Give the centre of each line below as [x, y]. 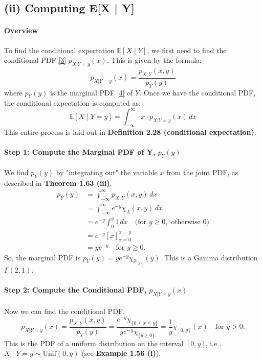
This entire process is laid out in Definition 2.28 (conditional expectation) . [130, 132]
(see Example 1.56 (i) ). [121, 353]
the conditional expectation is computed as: [72, 103]
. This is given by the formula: [154, 60]
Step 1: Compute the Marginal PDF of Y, [80, 152]
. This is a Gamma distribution [209, 257]
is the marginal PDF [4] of [92, 92]
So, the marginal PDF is [42, 257]
